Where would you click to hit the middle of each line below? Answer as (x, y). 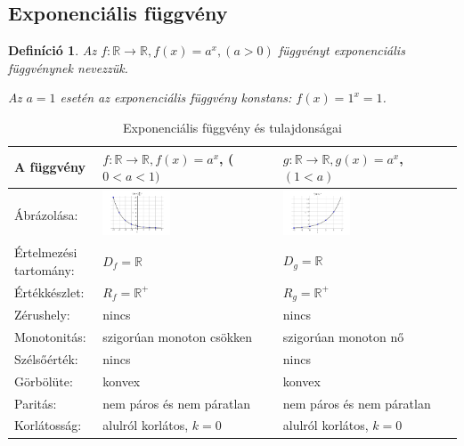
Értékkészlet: (49, 292)
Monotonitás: (50, 337)
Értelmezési (46, 252)
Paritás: (36, 403)
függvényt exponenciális (342, 50)
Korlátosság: (48, 425)
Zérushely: (42, 315)
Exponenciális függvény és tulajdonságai (232, 127)
